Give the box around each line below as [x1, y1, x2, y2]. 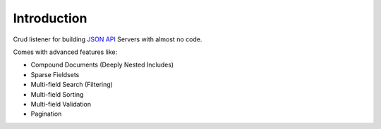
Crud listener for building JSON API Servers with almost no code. [13, 35, 202, 43]
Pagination [30, 109, 62, 118]
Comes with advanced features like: [13, 48, 118, 56]
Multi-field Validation [30, 100, 92, 108]
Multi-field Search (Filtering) [30, 81, 113, 89]
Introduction [13, 11, 87, 26]
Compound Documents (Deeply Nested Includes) [30, 60, 174, 69]
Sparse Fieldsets [30, 70, 80, 79]
